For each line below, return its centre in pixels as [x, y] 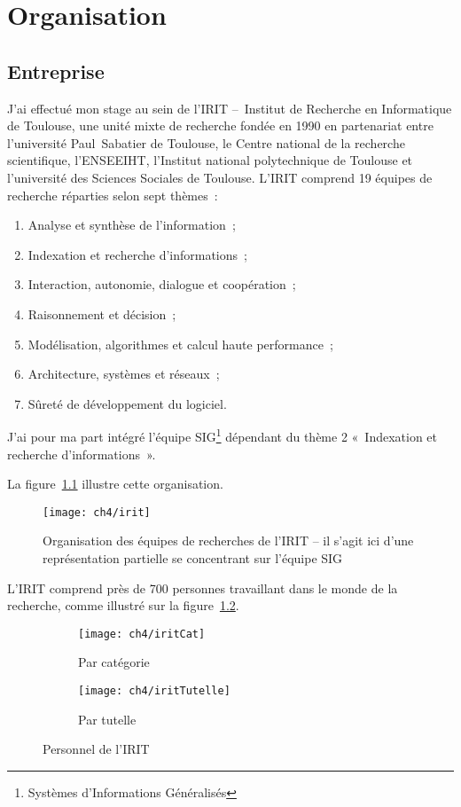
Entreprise [56, 71]
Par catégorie [114, 662]
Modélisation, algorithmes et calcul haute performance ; [180, 344]
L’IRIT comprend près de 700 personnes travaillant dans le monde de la [203, 588]
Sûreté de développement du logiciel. [127, 403]
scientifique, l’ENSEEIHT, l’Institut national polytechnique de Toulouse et [210, 160]
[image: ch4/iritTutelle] [154, 691]
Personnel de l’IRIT [96, 749]
